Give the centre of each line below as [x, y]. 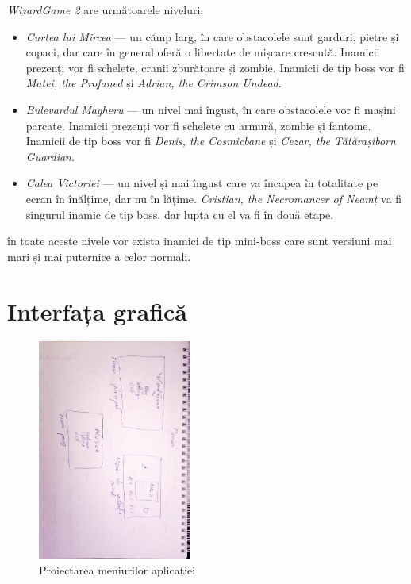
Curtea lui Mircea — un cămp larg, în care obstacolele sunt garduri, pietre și [212, 36]
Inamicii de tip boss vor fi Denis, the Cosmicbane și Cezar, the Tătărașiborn [211, 141]
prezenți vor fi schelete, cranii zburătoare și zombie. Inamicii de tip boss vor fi [215, 67]
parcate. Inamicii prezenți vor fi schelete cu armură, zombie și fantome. [198, 125]
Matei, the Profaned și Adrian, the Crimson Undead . [154, 83]
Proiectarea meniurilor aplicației [117, 570]
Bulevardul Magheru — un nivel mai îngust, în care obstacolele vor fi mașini [211, 109]
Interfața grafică [97, 311]
